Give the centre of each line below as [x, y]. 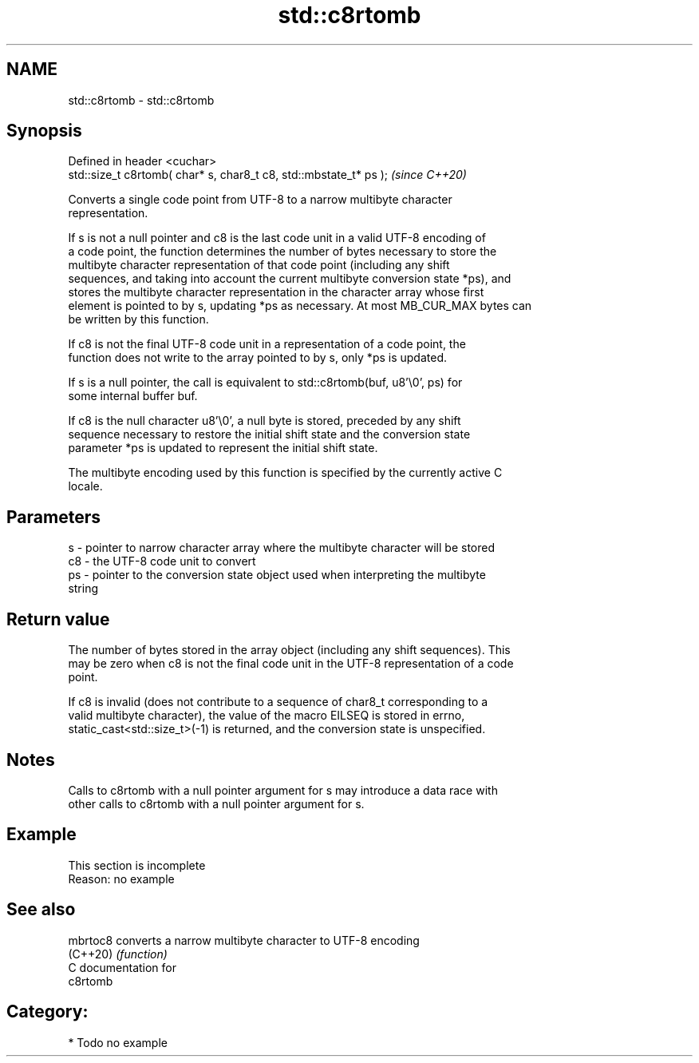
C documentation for [122, 967]
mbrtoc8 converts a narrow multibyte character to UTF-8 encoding [244, 940]
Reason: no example [121, 879]
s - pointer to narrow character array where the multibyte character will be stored [282, 548]
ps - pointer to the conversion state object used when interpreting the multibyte [277, 575]
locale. [85, 486]
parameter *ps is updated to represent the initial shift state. [223, 448]
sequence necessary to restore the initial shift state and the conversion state [269, 434]
